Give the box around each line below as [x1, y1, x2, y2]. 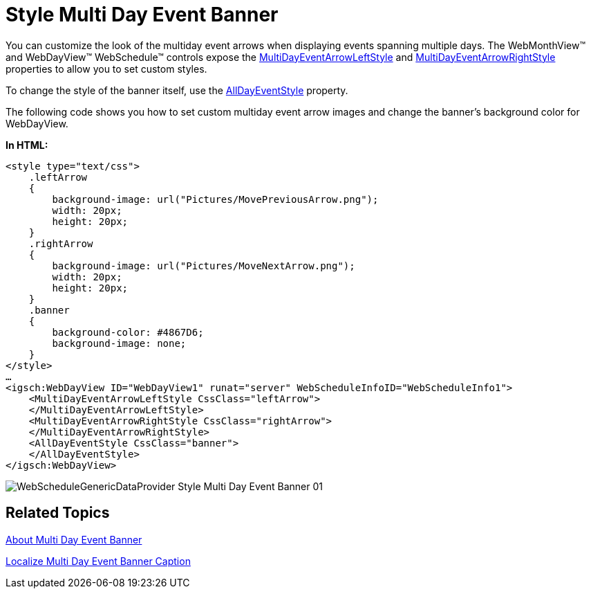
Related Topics [6, 504, 110, 522]
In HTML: [6, 138, 48, 151]
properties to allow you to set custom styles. [6, 62, 207, 75]
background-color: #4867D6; [52, 326, 204, 338]
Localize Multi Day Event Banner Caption [6, 555, 191, 567]
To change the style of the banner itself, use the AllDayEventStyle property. [6, 84, 348, 96]
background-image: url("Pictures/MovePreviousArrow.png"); [52, 193, 379, 205]
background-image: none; [52, 337, 187, 349]
